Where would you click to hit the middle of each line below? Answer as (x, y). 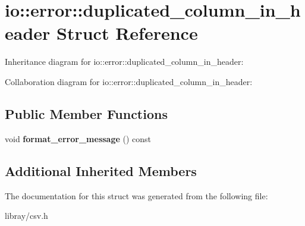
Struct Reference (127, 33)
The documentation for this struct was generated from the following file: (136, 195)
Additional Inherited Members (101, 170)
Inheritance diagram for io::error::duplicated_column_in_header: (124, 62)
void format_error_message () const (78, 138)
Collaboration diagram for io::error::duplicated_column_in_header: (129, 81)
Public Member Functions (86, 113)
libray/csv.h (26, 216)
